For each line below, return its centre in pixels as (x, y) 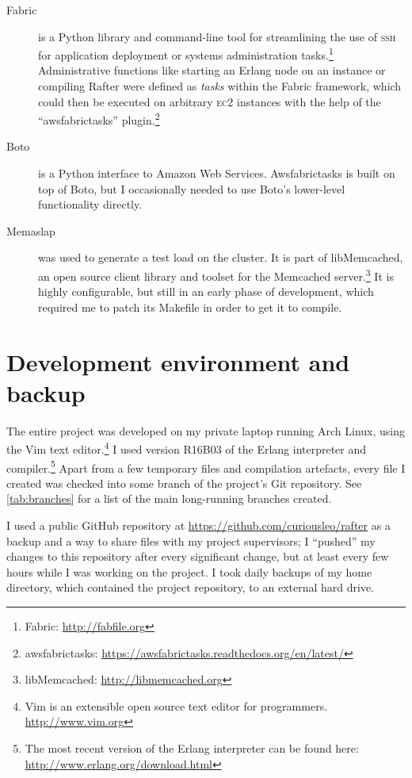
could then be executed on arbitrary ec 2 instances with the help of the (210, 101)
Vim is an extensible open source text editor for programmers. (176, 705)
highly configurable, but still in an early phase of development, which (206, 291)
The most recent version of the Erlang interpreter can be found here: (192, 748)
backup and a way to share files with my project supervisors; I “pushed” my (191, 540)
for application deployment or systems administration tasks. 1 (186, 54)
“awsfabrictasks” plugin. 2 (99, 119)
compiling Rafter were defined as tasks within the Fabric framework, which (220, 86)
